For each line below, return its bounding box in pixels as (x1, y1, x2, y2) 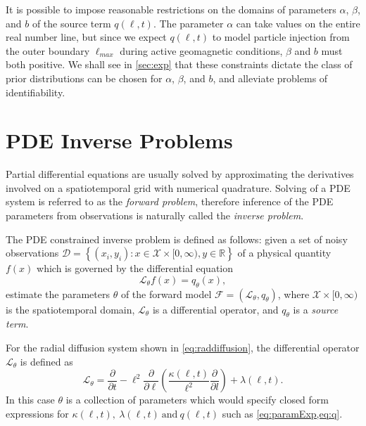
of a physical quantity (237, 245, 332, 260)
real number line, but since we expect (6, 30, 167, 44)
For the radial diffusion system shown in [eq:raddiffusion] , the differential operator (6, 340, 360, 355)
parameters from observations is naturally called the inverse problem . (6, 208, 304, 223)
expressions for (6, 406, 69, 420)
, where (277, 286, 310, 301)
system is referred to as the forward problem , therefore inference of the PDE (6, 194, 334, 209)
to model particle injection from (212, 30, 350, 44)
